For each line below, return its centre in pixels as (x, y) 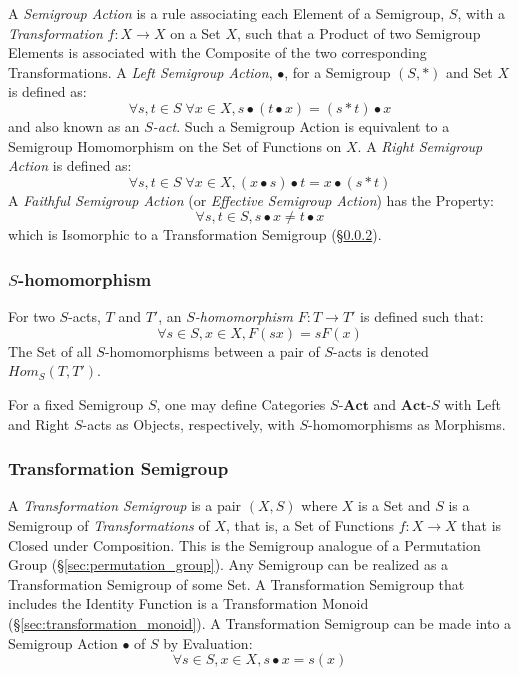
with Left (472, 403)
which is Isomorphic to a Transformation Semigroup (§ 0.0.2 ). (195, 234)
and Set (469, 71)
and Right (39, 423)
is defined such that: (422, 316)
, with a (481, 13)
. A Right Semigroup (420, 145)
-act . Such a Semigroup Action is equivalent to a (301, 125)
